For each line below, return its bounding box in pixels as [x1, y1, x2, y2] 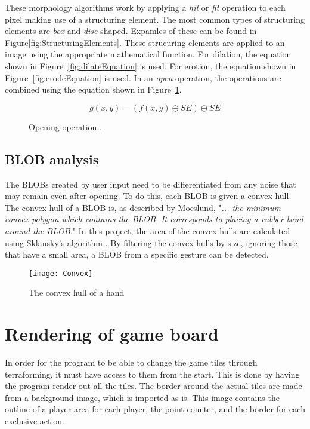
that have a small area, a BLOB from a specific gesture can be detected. [5, 248, 269, 261]
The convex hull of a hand [29, 286, 125, 299]
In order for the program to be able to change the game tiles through [5, 356, 258, 369]
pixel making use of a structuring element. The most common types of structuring [5, 13, 305, 25]
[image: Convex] [29, 269, 93, 278]
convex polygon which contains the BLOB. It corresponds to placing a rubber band [5, 213, 303, 225]
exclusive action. [5, 415, 65, 427]
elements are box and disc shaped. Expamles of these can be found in [5, 24, 257, 37]
